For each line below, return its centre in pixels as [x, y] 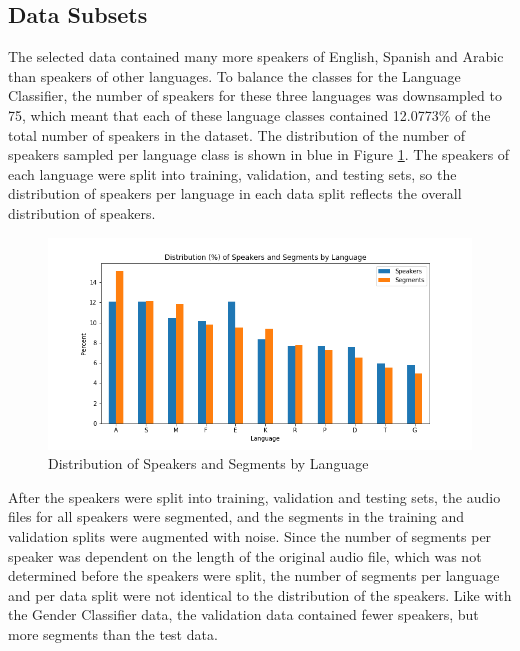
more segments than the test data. [113, 633]
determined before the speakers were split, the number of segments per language [254, 575]
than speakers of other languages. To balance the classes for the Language [234, 75]
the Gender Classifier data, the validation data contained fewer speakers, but [243, 614]
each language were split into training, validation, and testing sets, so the [232, 173]
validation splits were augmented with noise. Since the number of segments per [250, 535]
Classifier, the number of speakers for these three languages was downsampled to [255, 95]
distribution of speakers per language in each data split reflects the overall [235, 193]
